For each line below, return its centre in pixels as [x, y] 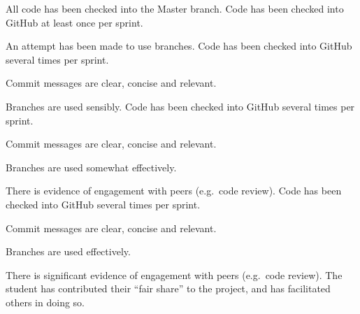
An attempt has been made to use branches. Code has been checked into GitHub [179, 46]
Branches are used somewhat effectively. [91, 167]
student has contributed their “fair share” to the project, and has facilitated [168, 288]
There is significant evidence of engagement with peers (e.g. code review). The [174, 274]
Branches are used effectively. [68, 251]
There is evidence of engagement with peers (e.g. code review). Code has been [174, 191]
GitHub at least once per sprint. [74, 22]
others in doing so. [45, 302]
